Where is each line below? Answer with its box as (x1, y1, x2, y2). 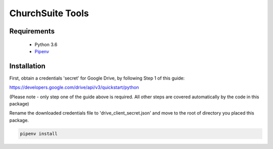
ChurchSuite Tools (9, 8, 89, 19)
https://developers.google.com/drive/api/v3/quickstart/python (9, 84, 139, 91)
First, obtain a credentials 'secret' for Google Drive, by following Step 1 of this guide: (9, 75, 185, 81)
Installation (9, 61, 45, 70)
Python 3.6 (34, 41, 58, 48)
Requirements (9, 27, 55, 35)
